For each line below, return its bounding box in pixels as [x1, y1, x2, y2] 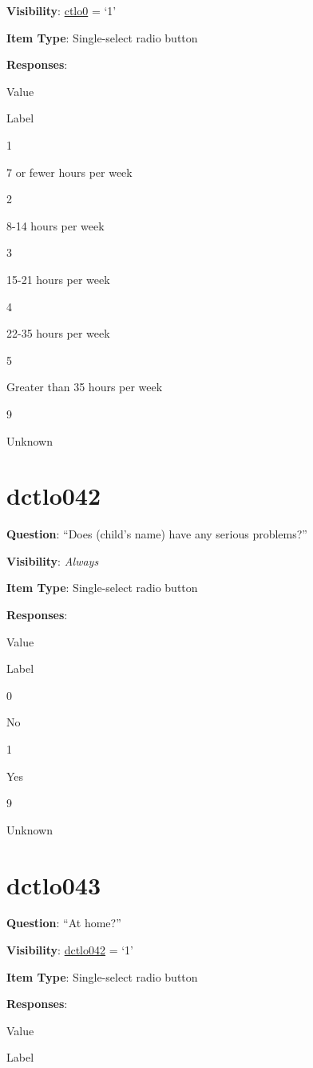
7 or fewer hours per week [6, 163, 133, 180]
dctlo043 [6, 868, 101, 901]
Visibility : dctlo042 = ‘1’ [6, 942, 134, 958]
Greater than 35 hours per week [6, 378, 163, 395]
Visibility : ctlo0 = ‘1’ [6, 2, 117, 18]
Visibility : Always [6, 552, 99, 569]
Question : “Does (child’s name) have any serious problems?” [6, 526, 307, 542]
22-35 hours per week [6, 325, 110, 342]
